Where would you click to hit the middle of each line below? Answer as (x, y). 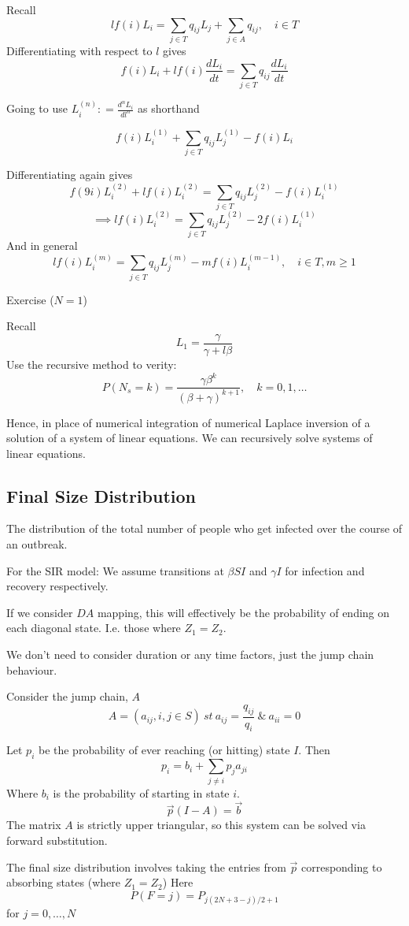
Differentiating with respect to (79, 50)
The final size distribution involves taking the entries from (146, 866)
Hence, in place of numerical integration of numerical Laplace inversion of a (188, 422)
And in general (42, 245)
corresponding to (341, 866)
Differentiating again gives (70, 175)
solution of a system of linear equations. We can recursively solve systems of (190, 438)
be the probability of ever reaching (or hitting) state (164, 750)
